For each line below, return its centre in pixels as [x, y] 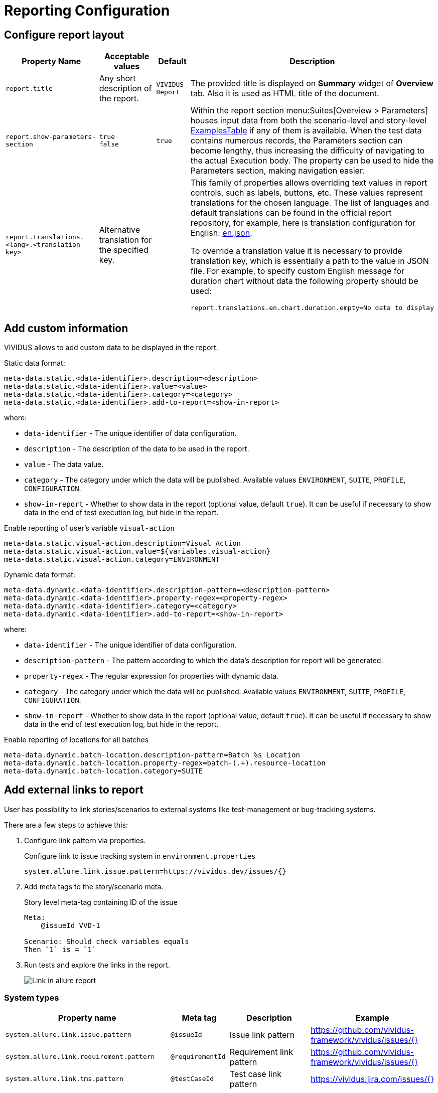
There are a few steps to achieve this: [66, 825]
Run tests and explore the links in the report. [97, 965]
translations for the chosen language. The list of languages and [310, 203]
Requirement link [261, 1052]
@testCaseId [192, 1079]
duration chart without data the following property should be [304, 281]
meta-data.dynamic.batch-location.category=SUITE [104, 771]
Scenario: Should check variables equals [107, 941]
